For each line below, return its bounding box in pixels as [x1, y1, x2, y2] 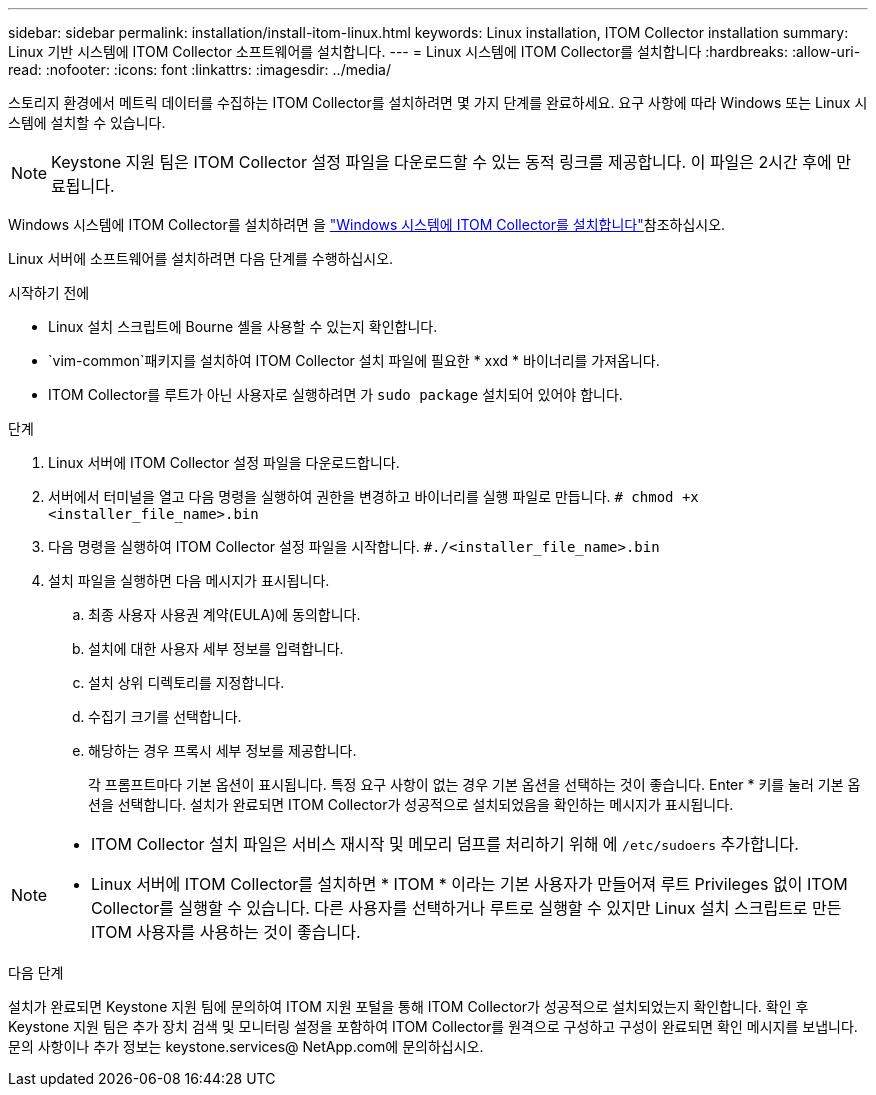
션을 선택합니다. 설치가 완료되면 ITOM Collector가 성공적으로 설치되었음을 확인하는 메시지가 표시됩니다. [88, 796, 734, 813]
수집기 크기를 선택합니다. [88, 708, 242, 725]
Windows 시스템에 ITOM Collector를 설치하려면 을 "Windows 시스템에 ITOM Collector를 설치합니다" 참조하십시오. [8, 216, 726, 233]
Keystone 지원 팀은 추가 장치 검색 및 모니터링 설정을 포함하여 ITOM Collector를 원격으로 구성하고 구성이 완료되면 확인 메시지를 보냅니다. [8, 1018, 858, 1035]
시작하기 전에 [8, 284, 90, 301]
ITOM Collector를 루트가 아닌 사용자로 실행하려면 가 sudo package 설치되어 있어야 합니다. [48, 386, 623, 403]
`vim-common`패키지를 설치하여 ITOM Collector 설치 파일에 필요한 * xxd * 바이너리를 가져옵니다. [48, 352, 660, 369]
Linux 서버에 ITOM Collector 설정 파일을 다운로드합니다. [48, 454, 400, 471]
